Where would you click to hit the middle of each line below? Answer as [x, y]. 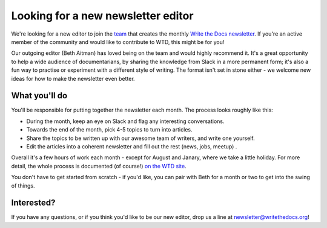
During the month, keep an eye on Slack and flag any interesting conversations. [125, 121]
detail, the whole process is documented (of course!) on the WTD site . [99, 166]
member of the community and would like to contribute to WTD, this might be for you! [118, 42]
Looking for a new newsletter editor [102, 16]
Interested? [33, 203]
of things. [23, 185]
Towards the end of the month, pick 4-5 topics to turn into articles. [109, 130]
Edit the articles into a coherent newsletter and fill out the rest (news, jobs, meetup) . [132, 146]
